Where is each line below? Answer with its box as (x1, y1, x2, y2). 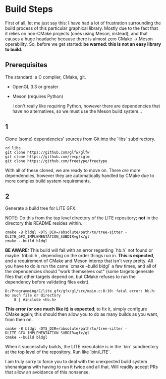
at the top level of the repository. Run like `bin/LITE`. (5, 349, 111, 355)
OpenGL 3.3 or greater (12, 84, 58, 90)
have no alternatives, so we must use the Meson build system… (12, 108, 142, 114)
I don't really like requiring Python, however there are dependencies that (12, 103, 160, 109)
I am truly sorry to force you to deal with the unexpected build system (5, 359, 147, 365)
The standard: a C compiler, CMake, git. (5, 74, 86, 80)
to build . (5, 46, 22, 52)
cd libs (5, 145, 21, 150)
